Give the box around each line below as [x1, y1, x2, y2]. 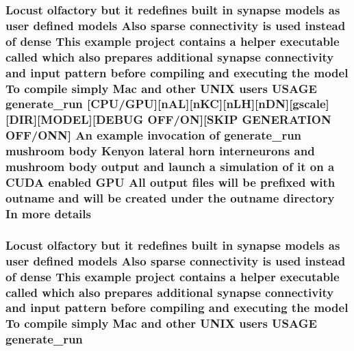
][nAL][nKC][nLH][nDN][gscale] [153, 95, 329, 112]
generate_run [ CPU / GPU [5, 95, 154, 112]
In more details [5, 205, 91, 222]
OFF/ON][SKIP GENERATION [147, 111, 331, 128]
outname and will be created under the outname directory [5, 189, 335, 206]
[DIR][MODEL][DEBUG [5, 111, 144, 128]
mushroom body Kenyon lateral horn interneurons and [5, 142, 315, 159]
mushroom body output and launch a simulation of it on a [5, 158, 335, 175]
